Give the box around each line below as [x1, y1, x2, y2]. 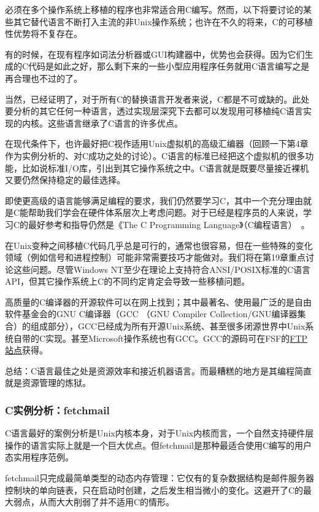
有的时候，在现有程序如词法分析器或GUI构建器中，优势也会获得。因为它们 [5, 47, 305, 60]
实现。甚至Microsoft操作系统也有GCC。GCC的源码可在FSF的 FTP [45, 331, 308, 344]
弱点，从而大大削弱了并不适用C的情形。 [13, 495, 175, 508]
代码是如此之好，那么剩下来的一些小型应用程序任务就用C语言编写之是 [28, 60, 310, 73]
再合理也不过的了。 [5, 71, 82, 84]
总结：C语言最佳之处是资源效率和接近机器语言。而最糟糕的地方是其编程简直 [5, 364, 312, 377]
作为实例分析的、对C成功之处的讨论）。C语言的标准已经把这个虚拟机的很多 [5, 149, 306, 162]
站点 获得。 [5, 344, 48, 356]
